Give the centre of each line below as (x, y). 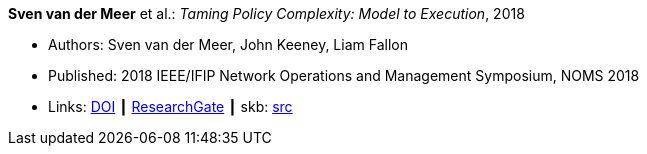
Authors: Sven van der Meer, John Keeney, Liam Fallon (228, 44)
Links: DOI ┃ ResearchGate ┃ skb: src (170, 106)
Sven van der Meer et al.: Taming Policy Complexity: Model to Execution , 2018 (266, 13)
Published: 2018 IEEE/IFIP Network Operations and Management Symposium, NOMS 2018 (344, 75)
